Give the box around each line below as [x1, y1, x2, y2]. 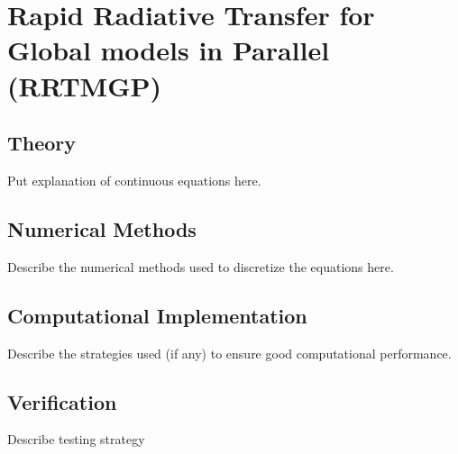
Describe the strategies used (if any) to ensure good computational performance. [7, 343, 452, 362]
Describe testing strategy [7, 430, 145, 449]
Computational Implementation [7, 301, 307, 329]
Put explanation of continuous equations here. [7, 170, 261, 189]
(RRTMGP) [7, 67, 161, 104]
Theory [7, 129, 77, 157]
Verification [7, 387, 117, 415]
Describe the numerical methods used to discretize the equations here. [7, 257, 394, 276]
